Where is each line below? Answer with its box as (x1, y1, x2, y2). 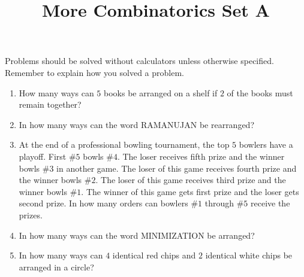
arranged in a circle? (19, 260, 94, 273)
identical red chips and (112, 249, 196, 261)
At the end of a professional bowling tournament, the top (19, 138, 230, 151)
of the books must (227, 86, 293, 99)
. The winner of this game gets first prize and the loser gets (81, 185, 299, 197)
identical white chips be (205, 249, 293, 261)
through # (204, 197, 244, 209)
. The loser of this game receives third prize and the (95, 173, 286, 186)
